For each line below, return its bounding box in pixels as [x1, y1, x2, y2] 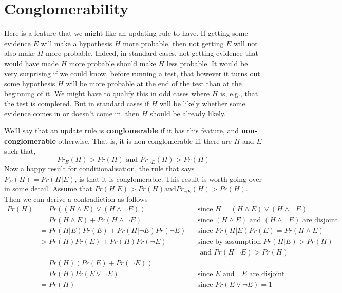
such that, [4, 145, 36, 156]
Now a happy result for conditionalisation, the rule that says [4, 163, 195, 174]
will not [234, 37, 258, 48]
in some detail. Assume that [4, 183, 92, 194]
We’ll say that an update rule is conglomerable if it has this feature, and [4, 125, 239, 136]
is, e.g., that [220, 88, 258, 99]
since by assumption [197, 238, 261, 245]
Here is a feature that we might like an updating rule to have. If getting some [4, 28, 248, 38]
